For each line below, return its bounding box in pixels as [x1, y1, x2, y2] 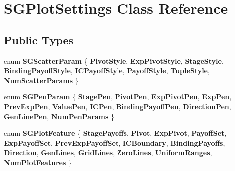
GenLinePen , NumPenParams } [4, 111, 115, 121]
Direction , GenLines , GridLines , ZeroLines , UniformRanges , [4, 147, 212, 158]
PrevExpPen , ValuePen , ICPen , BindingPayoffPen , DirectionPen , [4, 101, 231, 111]
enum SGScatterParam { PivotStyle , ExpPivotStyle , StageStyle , [4, 55, 224, 66]
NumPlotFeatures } [4, 157, 72, 167]
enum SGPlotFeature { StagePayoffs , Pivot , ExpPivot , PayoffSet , [4, 128, 227, 138]
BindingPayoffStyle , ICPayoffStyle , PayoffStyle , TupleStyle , [4, 65, 210, 76]
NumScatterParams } [4, 75, 79, 85]
